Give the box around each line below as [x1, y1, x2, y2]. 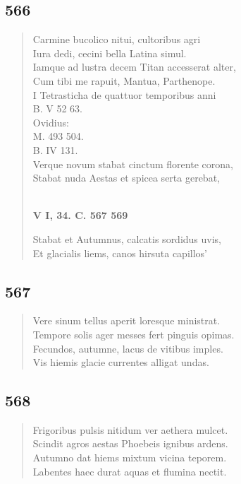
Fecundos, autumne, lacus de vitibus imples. [32, 341, 223, 355]
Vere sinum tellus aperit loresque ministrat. [32, 313, 221, 328]
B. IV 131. [32, 142, 78, 157]
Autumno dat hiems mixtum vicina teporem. [32, 450, 227, 465]
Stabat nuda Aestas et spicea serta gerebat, [32, 170, 220, 185]
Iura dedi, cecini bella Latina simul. [32, 45, 187, 60]
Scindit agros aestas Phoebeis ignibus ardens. [32, 436, 228, 451]
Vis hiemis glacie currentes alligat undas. [32, 355, 209, 370]
